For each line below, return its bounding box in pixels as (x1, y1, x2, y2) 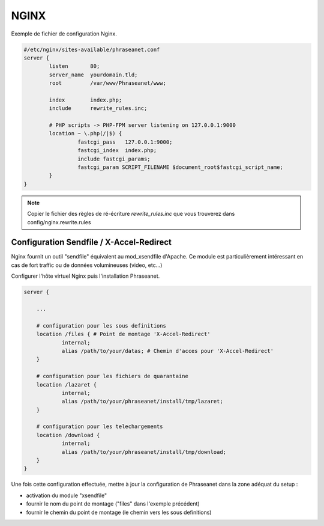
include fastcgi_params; (77, 155, 151, 162)
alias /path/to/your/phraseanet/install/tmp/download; (61, 448, 227, 455)
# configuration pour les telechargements (36, 423, 163, 430)
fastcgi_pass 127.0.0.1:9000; (77, 138, 173, 145)
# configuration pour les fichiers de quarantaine (36, 373, 188, 380)
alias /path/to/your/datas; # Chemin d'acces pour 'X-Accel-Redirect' (61, 347, 274, 354)
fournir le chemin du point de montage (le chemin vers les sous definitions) (26, 509, 212, 516)
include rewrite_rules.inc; (49, 105, 148, 112)
